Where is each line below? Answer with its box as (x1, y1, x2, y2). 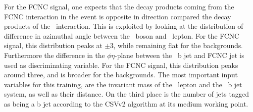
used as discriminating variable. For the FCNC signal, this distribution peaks (4, 59, 238, 70)
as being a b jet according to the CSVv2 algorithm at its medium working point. (4, 98, 249, 109)
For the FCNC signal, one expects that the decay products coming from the (4, 1, 234, 11)
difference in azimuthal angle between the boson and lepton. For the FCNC (4, 30, 240, 41)
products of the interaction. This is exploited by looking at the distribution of (4, 21, 244, 31)
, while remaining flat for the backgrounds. (113, 40, 243, 51)
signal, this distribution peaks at (4, 40, 102, 51)
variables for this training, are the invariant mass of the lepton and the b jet (4, 79, 242, 89)
